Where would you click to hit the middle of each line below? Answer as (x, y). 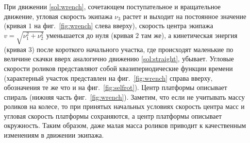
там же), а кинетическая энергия (189, 35)
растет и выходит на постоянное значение (185, 16)
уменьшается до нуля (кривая (90, 35)
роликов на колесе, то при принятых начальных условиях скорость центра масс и (124, 106)
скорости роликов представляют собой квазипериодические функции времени (118, 68)
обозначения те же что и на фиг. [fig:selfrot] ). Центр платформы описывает (116, 87)
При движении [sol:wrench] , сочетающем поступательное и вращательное (112, 6)
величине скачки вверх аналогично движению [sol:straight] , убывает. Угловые (119, 59)
